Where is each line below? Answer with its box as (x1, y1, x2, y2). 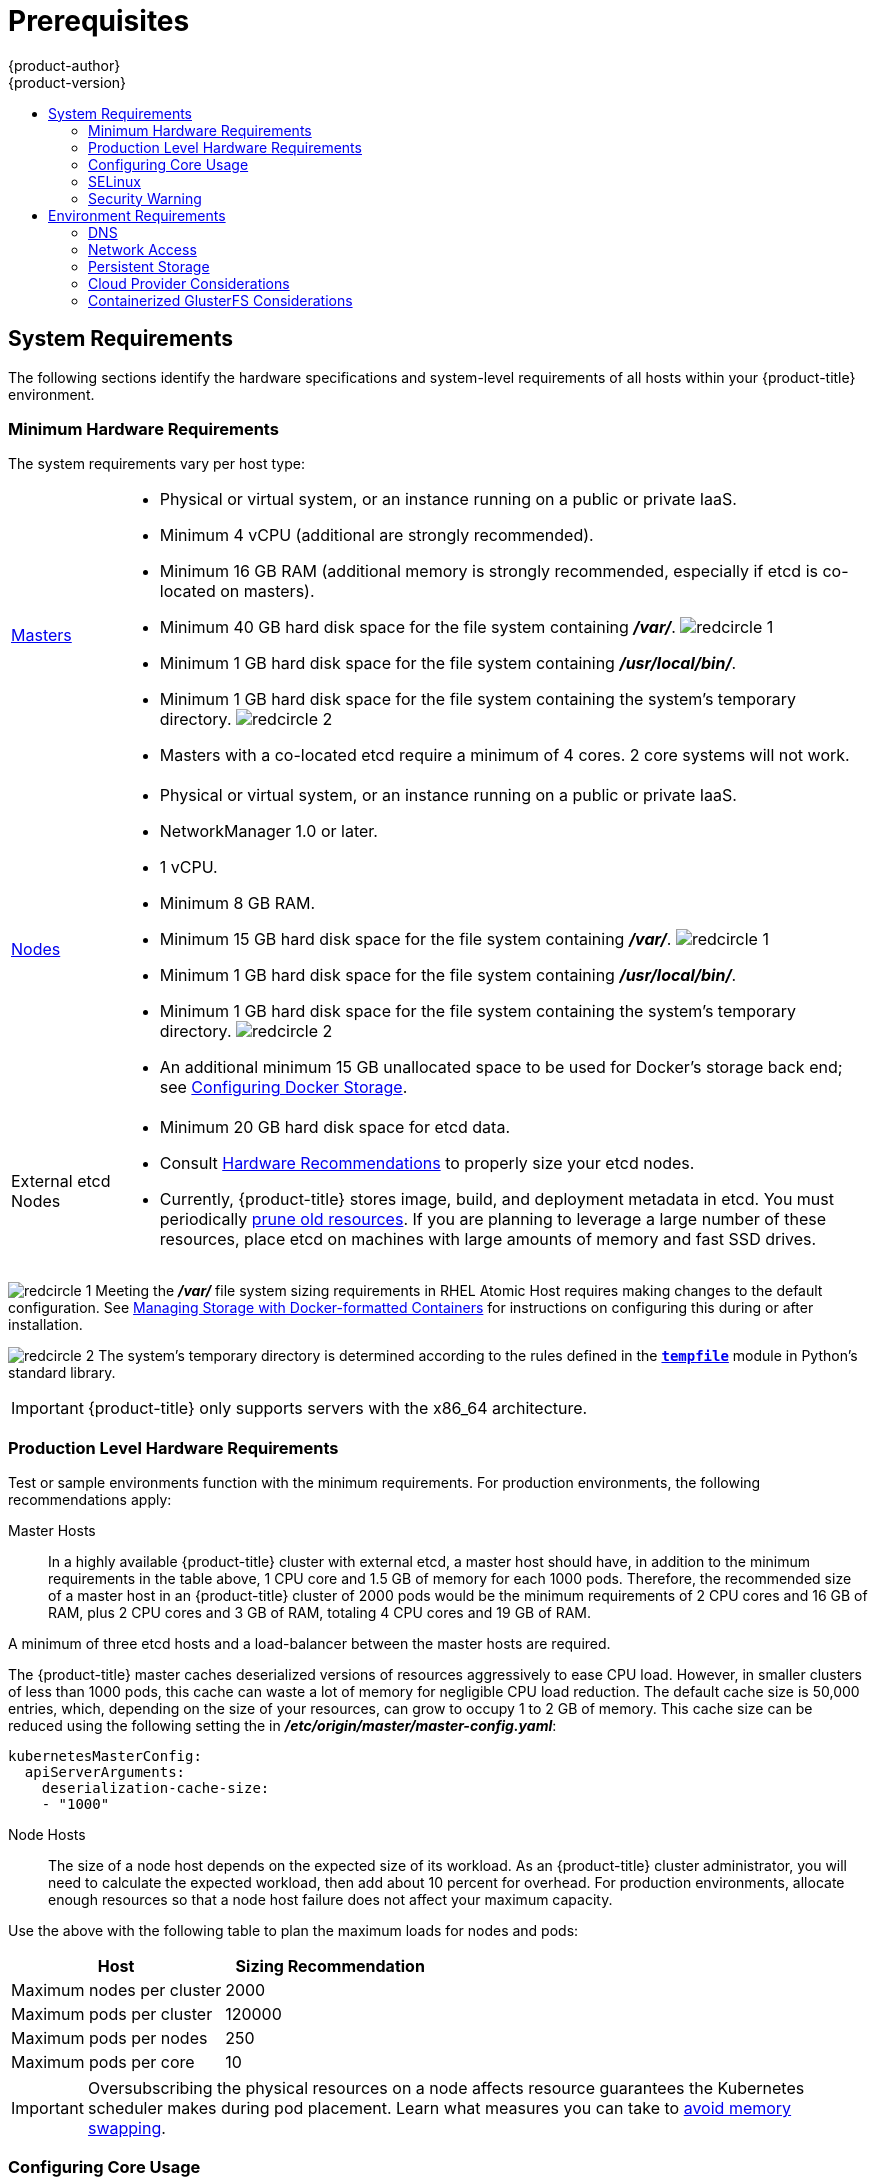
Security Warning (88, 189, 202, 207)
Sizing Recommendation (235, 1956, 425, 1977)
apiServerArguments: (24, 1764, 186, 1781)
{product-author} (8, 56, 121, 74)
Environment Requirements (48, 206, 226, 224)
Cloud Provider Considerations (88, 274, 290, 292)
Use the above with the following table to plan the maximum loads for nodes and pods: (8, 1922, 579, 1940)
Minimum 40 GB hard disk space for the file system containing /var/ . (159, 617, 676, 638)
